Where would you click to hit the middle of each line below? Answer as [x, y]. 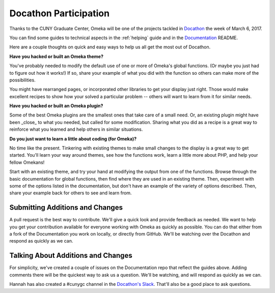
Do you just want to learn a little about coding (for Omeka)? [73, 139]
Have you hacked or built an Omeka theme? [57, 56]
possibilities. [22, 80]
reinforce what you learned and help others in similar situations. [76, 129]
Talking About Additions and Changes [71, 256]
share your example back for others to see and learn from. [71, 193]
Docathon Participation [59, 13]
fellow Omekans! [27, 162]
